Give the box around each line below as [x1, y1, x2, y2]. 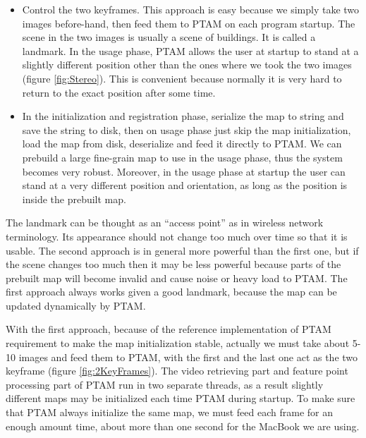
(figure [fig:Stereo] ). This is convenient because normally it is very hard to [22, 71, 342, 85]
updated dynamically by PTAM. [6, 298, 146, 312]
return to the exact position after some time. [22, 85, 216, 99]
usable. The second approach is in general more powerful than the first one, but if [6, 243, 359, 257]
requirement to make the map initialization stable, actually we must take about [6, 336, 350, 351]
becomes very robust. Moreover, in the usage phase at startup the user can [22, 164, 346, 178]
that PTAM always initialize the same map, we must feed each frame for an [6, 405, 334, 420]
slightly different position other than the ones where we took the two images [22, 57, 352, 72]
